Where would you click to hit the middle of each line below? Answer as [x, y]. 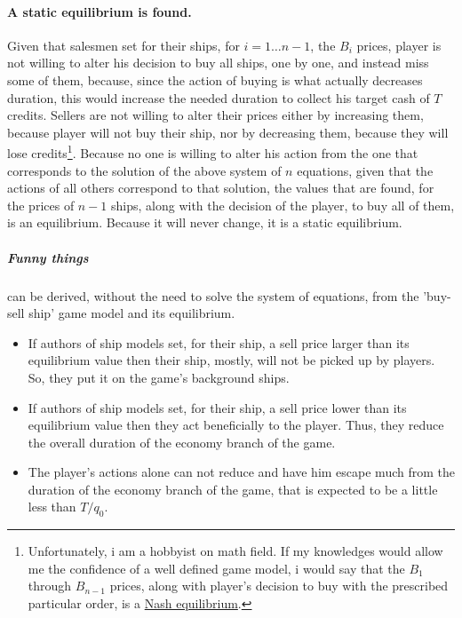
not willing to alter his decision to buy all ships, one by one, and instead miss [218, 63]
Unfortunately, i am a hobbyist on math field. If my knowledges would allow [235, 551]
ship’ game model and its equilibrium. [132, 313]
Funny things [48, 257]
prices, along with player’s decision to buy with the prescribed [279, 586]
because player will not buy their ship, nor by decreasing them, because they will [228, 132]
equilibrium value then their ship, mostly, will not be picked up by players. [231, 360]
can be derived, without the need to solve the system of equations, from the [213, 295]
